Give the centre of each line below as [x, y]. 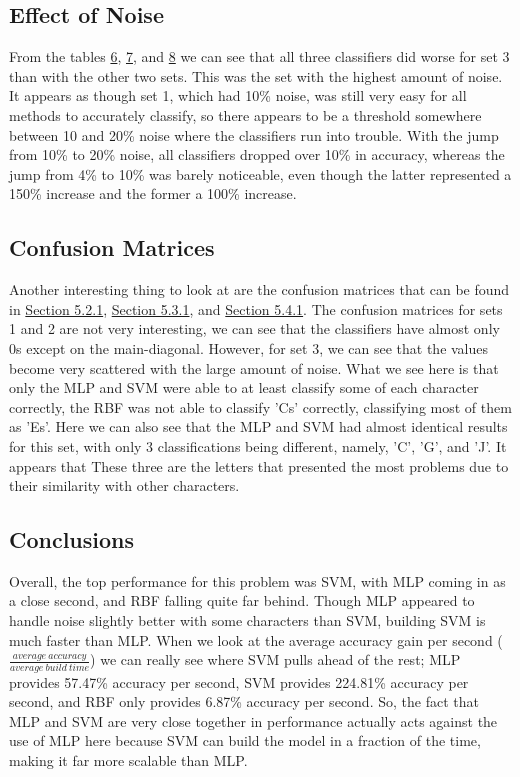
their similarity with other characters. [124, 485]
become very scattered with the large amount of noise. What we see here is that [254, 367]
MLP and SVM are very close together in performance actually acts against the [253, 720]
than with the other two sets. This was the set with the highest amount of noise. [256, 75]
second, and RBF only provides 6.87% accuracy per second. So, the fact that [244, 701]
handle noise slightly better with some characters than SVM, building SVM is [247, 620]
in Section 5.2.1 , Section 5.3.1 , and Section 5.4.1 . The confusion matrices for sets [256, 308]
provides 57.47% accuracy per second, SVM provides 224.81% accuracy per [239, 681]
